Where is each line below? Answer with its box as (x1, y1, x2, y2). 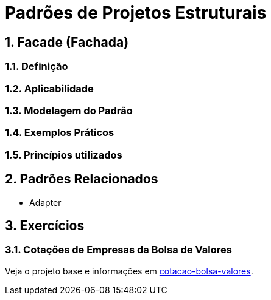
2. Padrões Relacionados (5, 171, 158, 187)
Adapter (29, 197, 62, 208)
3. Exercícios (5, 217, 85, 233)
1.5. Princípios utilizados (5, 148, 122, 161)
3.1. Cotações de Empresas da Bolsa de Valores (5, 244, 232, 256)
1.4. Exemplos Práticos (5, 126, 114, 139)
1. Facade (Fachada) (5, 34, 129, 50)
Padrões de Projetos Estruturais (5, 2, 267, 23)
